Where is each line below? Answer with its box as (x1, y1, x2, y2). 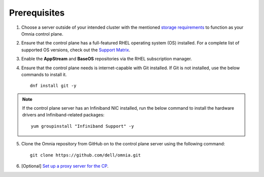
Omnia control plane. (21, 31, 64, 37)
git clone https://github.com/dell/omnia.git (30, 152, 141, 158)
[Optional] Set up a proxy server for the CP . (21, 163, 109, 169)
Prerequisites (9, 7, 65, 18)
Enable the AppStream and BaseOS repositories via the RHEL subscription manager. (21, 56, 192, 62)
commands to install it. (21, 71, 67, 78)
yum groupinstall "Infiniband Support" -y (31, 123, 134, 129)
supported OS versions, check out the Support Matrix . (21, 47, 131, 53)
